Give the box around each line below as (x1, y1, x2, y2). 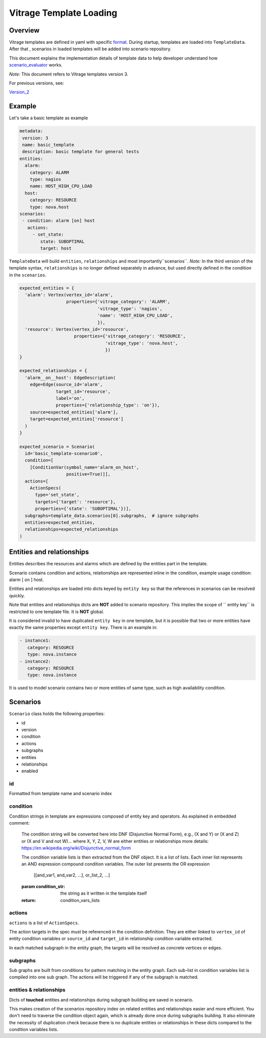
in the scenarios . (9, 272, 47, 278)
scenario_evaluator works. (9, 62, 63, 68)
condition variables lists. (9, 1027, 59, 1033)
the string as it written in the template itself (60, 890, 147, 897)
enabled (21, 768, 38, 774)
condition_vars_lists (60, 897, 100, 903)
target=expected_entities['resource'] (30, 416, 124, 422)
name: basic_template (22, 142, 74, 148)
